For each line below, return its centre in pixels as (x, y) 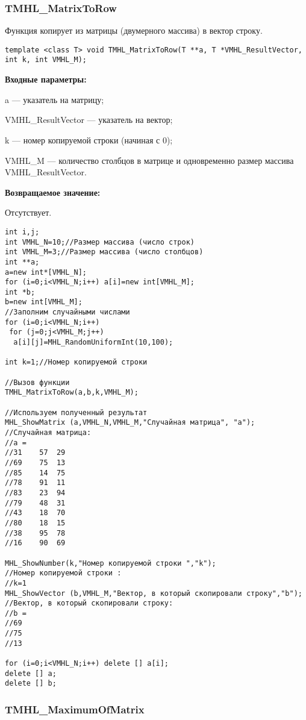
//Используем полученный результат (76, 412)
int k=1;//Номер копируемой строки (76, 362)
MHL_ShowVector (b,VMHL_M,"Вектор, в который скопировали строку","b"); (154, 593)
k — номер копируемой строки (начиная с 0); (89, 139)
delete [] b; (31, 684)
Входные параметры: (46, 79)
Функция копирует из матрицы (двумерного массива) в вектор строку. (134, 30)
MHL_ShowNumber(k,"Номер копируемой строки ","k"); (111, 563)
